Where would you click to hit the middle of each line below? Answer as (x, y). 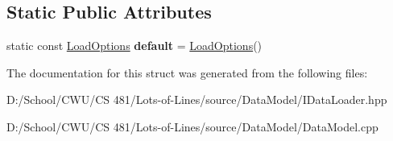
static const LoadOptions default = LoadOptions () (134, 46)
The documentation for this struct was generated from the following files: (187, 72)
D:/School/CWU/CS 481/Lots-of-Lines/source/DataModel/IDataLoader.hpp (197, 100)
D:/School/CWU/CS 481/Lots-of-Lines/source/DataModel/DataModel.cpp (192, 126)
